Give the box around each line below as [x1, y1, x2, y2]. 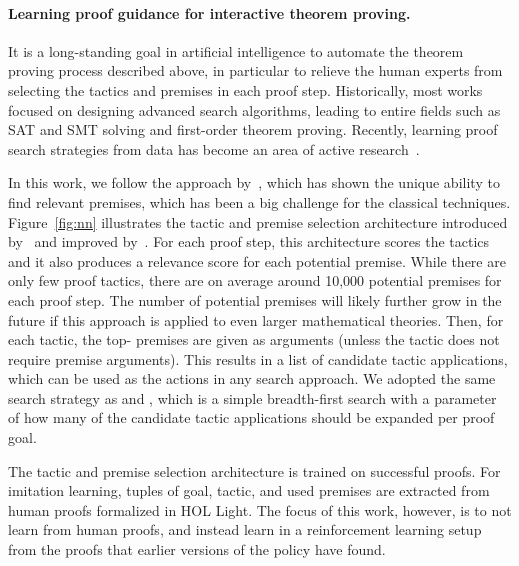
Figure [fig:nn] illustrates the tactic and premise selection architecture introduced [8, 211, 508, 232]
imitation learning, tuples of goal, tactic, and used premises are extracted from [8, 480, 490, 501]
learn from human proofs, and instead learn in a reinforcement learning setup [8, 519, 482, 540]
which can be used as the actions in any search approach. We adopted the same [8, 368, 496, 389]
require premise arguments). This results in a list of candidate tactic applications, [8, 348, 508, 369]
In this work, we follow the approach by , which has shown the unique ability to [8, 172, 500, 193]
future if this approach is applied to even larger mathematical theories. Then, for [8, 309, 504, 330]
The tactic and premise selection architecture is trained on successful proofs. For [8, 460, 501, 481]
